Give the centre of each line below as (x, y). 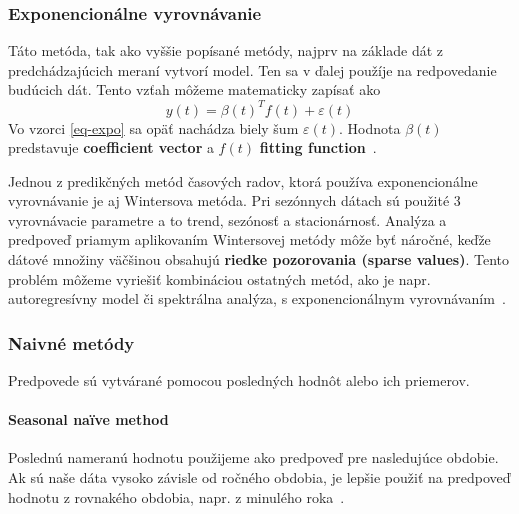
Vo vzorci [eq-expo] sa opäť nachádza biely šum (153, 127)
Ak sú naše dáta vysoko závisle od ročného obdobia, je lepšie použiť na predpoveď (259, 477)
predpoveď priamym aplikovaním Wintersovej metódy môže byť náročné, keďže (249, 239)
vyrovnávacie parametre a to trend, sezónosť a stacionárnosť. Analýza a (227, 219)
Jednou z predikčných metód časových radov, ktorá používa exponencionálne (243, 180)
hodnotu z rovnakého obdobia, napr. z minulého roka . (176, 496)
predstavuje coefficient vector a (111, 147)
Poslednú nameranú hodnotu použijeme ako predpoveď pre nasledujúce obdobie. (253, 457)
